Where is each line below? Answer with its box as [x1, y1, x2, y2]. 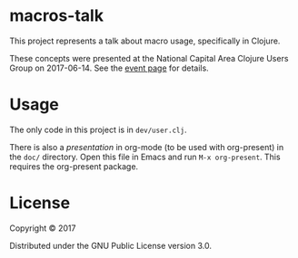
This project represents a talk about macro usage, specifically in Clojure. [9, 35, 281, 46]
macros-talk [9, 5, 104, 26]
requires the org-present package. [9, 160, 139, 172]
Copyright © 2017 [9, 223, 76, 234]
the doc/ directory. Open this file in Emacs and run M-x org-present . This [9, 151, 281, 162]
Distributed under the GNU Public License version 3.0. [9, 240, 212, 251]
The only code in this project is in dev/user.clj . [9, 124, 187, 135]
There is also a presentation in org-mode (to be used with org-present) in [9, 141, 284, 152]
